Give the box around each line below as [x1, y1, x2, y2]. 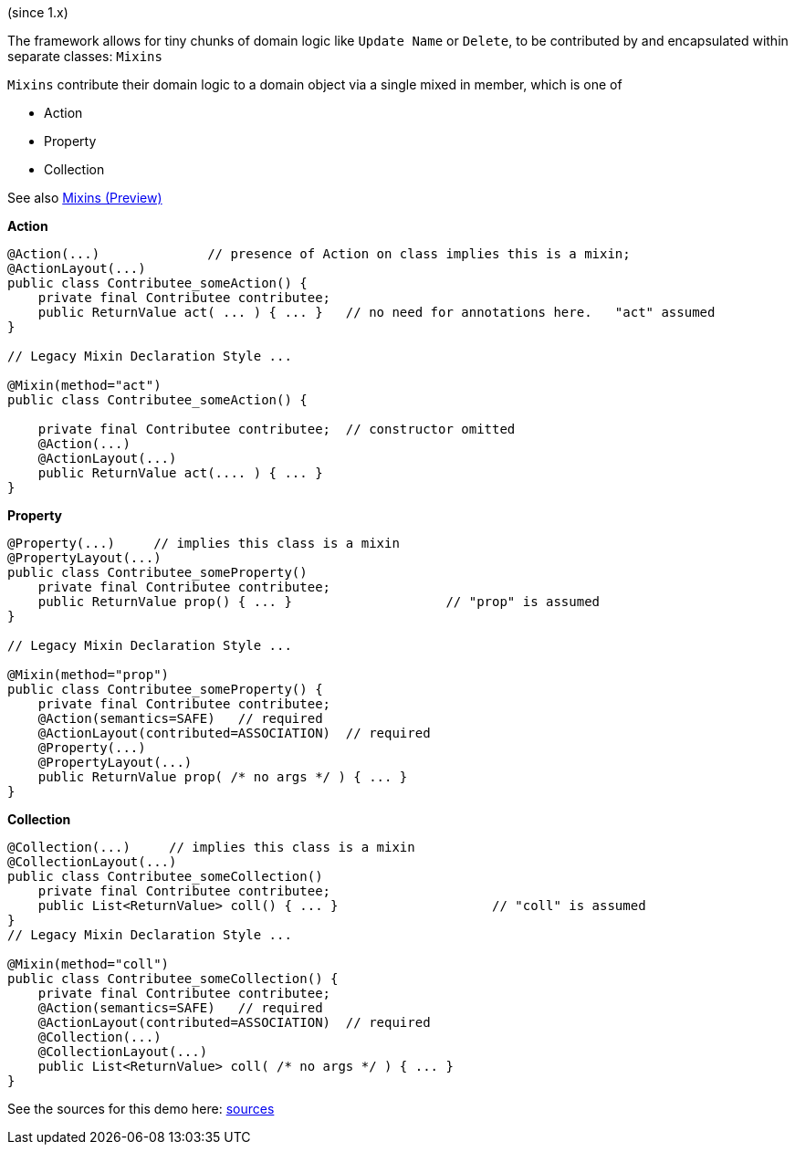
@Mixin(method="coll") [7, 957, 170, 971]
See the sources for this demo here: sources [7, 1101, 275, 1116]
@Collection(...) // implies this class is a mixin [7, 840, 415, 854]
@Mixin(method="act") [7, 378, 162, 393]
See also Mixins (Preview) [7, 190, 162, 205]
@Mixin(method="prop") [7, 667, 170, 682]
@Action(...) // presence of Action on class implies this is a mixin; [7, 246, 631, 261]
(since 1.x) [7, 5, 68, 20]
